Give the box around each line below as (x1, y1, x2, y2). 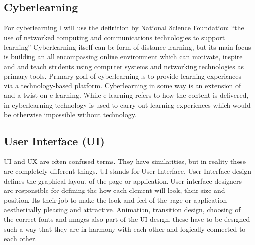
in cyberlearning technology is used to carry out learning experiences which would (4, 99, 251, 109)
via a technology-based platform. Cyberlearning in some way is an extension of (4, 80, 241, 90)
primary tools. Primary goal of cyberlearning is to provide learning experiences (4, 71, 242, 81)
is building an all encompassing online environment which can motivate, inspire (4, 51, 243, 61)
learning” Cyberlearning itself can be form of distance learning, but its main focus (4, 42, 251, 52)
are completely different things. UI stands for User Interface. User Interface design (4, 165, 252, 176)
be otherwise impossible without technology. (4, 109, 137, 119)
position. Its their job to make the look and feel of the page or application (4, 194, 227, 205)
